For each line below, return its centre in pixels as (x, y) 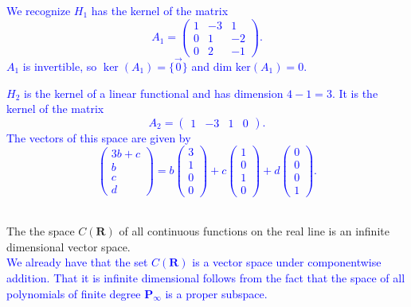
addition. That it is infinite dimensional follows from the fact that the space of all (206, 277)
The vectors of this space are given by (99, 137)
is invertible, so (60, 66)
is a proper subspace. (216, 293)
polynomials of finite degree (74, 293)
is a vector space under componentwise (287, 262)
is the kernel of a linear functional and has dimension (153, 93)
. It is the (355, 93)
